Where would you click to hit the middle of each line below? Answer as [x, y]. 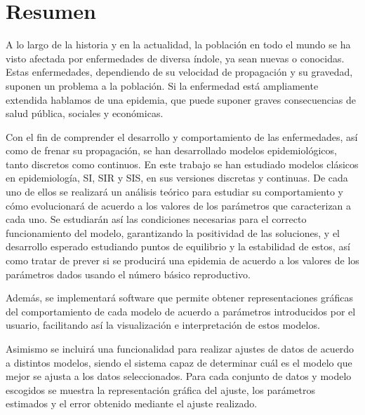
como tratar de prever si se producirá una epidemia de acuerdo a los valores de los [182, 260]
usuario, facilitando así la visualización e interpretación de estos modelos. [163, 325]
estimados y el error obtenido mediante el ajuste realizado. [132, 403]
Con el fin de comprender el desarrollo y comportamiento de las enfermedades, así [182, 136]
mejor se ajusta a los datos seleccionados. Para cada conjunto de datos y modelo [179, 376]
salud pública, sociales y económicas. [85, 113]
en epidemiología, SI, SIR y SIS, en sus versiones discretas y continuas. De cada [177, 178]
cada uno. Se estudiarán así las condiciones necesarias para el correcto [156, 219]
